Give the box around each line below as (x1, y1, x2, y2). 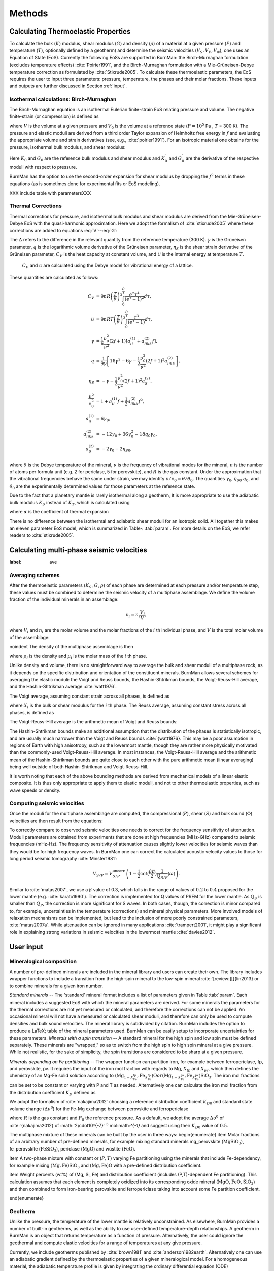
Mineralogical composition (9, 958, 77, 965)
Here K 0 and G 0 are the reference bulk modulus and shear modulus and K (9, 155, 165, 162)
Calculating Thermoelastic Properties (9, 27, 131, 36)
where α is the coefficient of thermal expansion (9, 508, 109, 515)
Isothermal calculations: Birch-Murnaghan (9, 96, 117, 103)
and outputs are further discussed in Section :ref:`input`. (9, 83, 127, 89)
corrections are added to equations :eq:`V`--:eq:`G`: (9, 227, 118, 233)
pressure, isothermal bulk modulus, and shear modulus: (9, 144, 126, 150)
